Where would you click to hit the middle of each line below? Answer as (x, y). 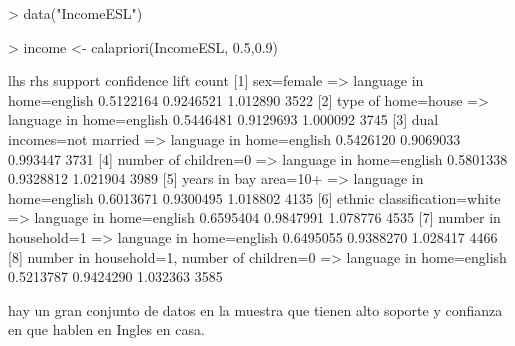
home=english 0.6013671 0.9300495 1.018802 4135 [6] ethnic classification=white (254, 197)
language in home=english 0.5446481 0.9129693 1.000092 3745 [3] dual (223, 119)
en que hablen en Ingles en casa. (106, 329)
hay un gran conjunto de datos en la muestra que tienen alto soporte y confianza (255, 309)
